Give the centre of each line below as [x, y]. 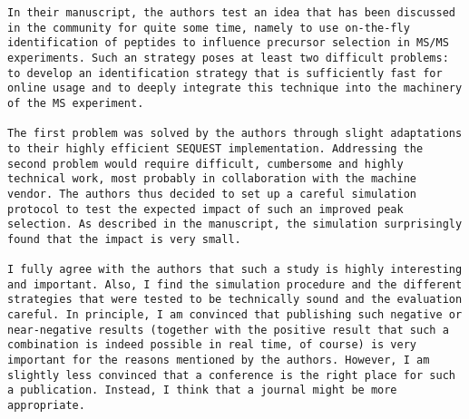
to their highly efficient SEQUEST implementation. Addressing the [215, 148]
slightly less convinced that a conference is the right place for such [231, 375]
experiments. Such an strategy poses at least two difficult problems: [228, 58]
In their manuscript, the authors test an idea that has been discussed [231, 13]
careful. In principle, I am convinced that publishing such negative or [235, 315]
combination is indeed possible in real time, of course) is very [212, 345]
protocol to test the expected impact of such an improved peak [205, 209]
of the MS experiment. [76, 103]
